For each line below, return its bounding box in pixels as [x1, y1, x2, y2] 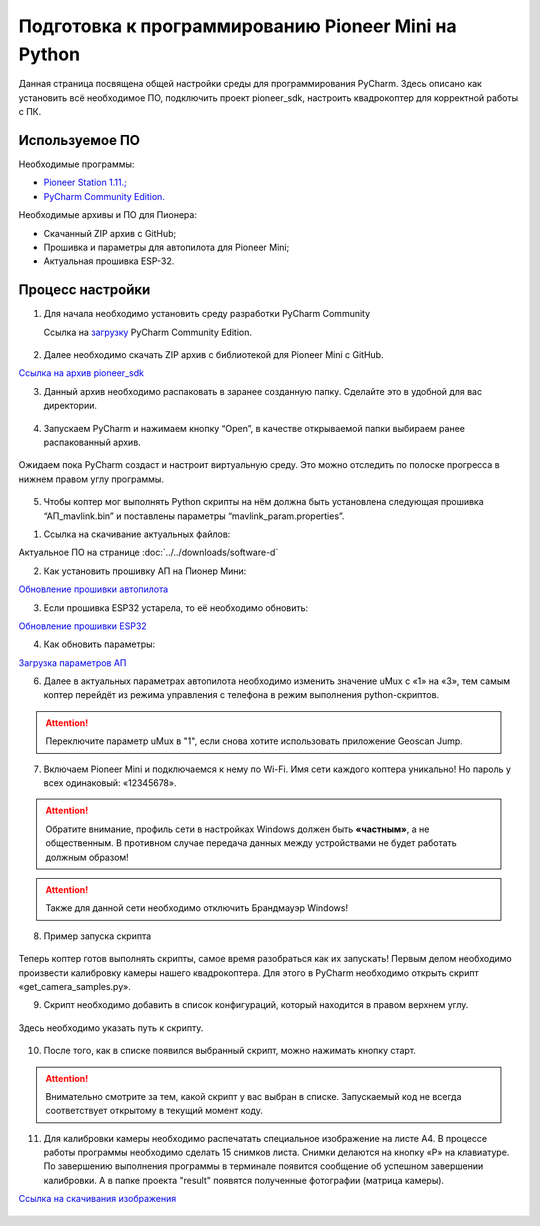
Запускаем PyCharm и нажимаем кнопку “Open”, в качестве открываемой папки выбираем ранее [43, 422, 465, 434]
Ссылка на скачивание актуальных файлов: [43, 528, 231, 540]
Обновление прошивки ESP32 [18, 620, 147, 632]
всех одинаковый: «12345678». [43, 777, 177, 789]
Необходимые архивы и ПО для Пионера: [18, 209, 197, 221]
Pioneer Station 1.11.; [43, 176, 127, 189]
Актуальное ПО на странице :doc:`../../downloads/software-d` [18, 546, 279, 559]
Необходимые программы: [18, 158, 135, 170]
